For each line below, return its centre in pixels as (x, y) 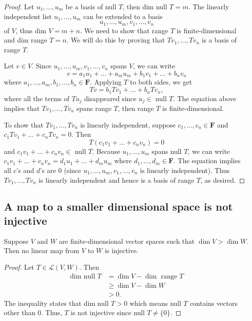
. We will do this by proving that (116, 40)
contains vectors (214, 303)
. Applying (106, 82)
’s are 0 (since (61, 170)
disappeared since (110, 98)
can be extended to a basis (123, 16)
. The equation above (204, 98)
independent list (28, 16)
